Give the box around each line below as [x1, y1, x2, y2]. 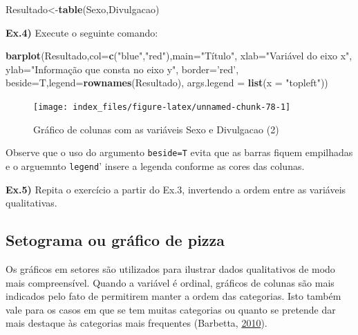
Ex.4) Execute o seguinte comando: [6, 25, 158, 39]
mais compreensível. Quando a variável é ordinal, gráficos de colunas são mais [6, 275, 335, 289]
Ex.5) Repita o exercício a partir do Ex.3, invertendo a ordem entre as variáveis [6, 182, 346, 196]
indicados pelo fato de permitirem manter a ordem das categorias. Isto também [6, 289, 341, 303]
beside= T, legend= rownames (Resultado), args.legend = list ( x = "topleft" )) [6, 75, 328, 90]
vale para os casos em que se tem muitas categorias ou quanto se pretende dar [6, 302, 336, 316]
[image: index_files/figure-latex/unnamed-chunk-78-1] [33, 102, 291, 112]
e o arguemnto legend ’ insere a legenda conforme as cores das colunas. [6, 158, 305, 173]
